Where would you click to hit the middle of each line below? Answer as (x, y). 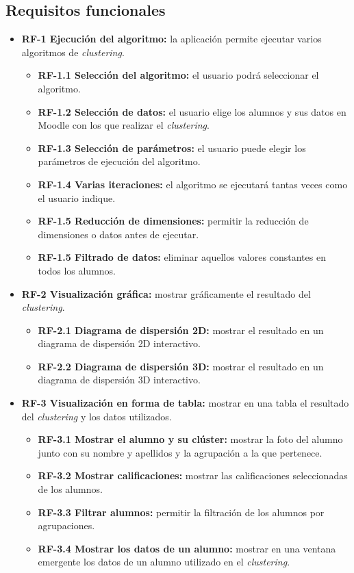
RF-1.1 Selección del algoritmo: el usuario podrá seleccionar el (178, 75)
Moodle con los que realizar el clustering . (124, 125)
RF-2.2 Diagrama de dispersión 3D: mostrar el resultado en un (181, 366)
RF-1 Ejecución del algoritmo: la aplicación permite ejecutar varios (172, 39)
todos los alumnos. (77, 270)
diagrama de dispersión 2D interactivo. (119, 343)
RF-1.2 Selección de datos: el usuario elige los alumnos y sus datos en (192, 111)
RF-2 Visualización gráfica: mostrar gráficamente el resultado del (166, 293)
